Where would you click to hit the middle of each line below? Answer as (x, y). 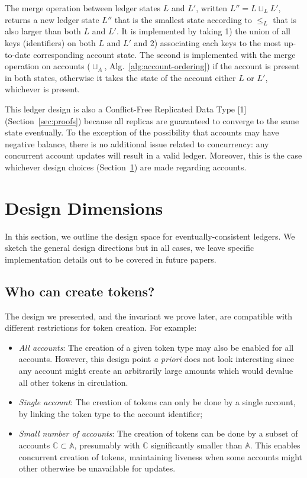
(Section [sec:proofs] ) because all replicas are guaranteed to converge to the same (152, 120)
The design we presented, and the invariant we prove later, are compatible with (149, 316)
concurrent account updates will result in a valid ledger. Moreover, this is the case (153, 155)
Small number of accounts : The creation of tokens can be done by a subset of (158, 433)
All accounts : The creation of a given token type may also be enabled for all (156, 347)
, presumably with (107, 445)
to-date (18, 54)
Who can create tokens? (80, 291)
